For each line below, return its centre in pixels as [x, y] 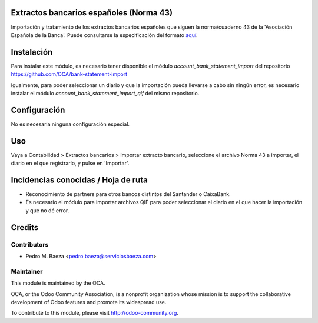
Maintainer [27, 271]
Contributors [30, 244]
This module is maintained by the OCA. [58, 283]
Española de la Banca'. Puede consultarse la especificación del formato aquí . [104, 35]
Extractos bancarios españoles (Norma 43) [92, 13]
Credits [25, 227]
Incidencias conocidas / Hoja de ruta [79, 180]
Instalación [32, 52]
